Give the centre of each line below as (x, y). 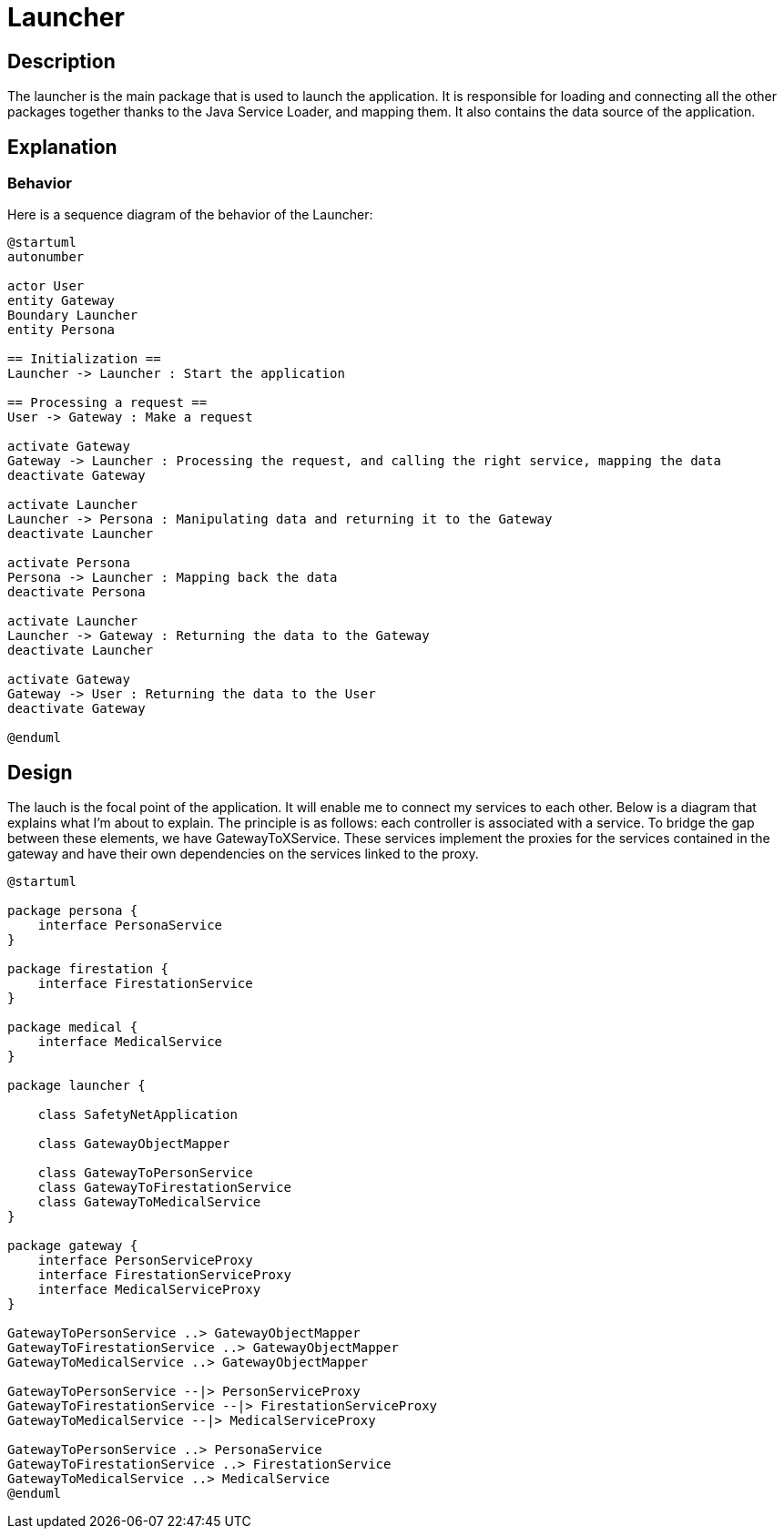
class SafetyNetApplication (137, 1115)
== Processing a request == (107, 403)
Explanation (62, 147)
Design (40, 772)
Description (61, 61)
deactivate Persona (76, 592)
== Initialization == (84, 359)
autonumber (46, 257)
